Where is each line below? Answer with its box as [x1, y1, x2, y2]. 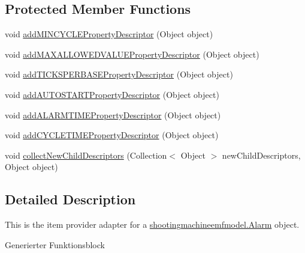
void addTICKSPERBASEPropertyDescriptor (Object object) [5, 68, 233, 81]
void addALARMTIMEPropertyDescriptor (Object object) [5, 108, 221, 121]
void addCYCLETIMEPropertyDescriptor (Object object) [5, 129, 219, 141]
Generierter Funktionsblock [5, 238, 105, 251]
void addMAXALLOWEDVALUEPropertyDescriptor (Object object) [5, 47, 259, 60]
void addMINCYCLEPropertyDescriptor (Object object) [5, 28, 213, 40]
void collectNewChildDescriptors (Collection [5, 148, 167, 161]
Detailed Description [5, 190, 136, 209]
